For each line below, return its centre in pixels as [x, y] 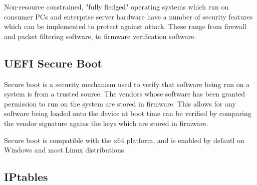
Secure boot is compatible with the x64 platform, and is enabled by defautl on [124, 140]
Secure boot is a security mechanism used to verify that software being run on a [127, 84]
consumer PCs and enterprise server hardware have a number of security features [128, 16]
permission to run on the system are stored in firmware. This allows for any [120, 103]
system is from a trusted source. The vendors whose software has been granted [125, 94]
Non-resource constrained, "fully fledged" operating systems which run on [116, 6]
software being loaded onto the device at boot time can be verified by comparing [128, 113]
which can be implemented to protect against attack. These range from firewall [125, 26]
